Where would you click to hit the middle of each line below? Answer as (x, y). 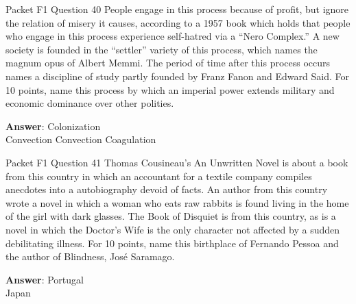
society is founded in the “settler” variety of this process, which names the (162, 49)
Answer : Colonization (53, 126)
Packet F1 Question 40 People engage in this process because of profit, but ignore (177, 9)
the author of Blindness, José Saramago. (90, 256)
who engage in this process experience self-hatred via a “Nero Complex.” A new (173, 36)
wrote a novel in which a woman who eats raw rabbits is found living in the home (177, 202)
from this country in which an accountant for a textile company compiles (159, 176)
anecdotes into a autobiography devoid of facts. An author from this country (167, 189)
